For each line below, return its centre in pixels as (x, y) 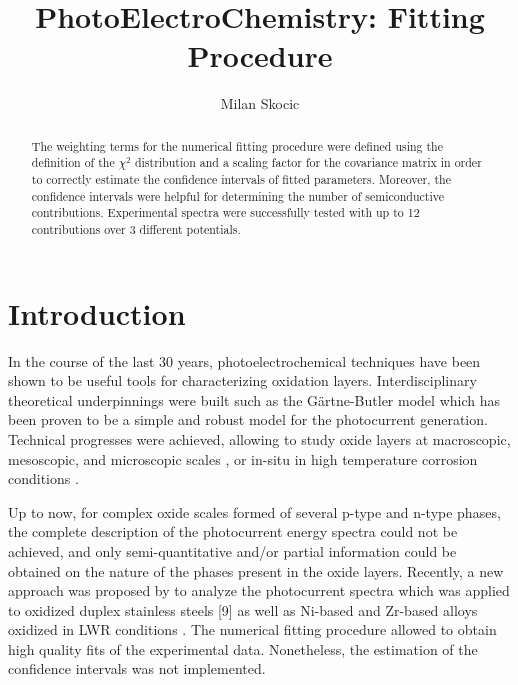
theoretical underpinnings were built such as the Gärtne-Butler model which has (254, 399)
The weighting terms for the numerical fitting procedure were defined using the (237, 145)
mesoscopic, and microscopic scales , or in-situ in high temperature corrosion (243, 458)
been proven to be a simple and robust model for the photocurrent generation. (248, 419)
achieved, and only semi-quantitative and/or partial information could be (232, 550)
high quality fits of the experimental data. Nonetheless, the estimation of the (243, 648)
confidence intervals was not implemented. (137, 668)
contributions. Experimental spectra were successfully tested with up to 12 (225, 212)
